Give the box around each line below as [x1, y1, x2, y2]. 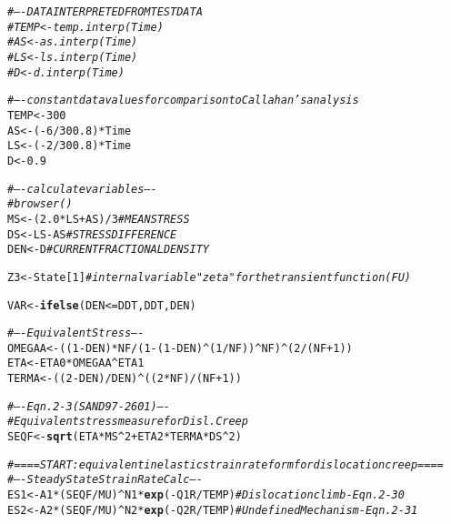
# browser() [7, 197, 73, 211]
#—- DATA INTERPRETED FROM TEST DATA [7, 5, 203, 18]
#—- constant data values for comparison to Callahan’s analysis [7, 94, 359, 107]
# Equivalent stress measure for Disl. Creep [7, 415, 248, 428]
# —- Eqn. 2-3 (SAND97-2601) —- [7, 399, 171, 413]
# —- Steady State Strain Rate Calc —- [7, 473, 203, 487]
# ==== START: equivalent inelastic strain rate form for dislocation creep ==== [7, 458, 444, 471]
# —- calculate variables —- [7, 182, 157, 196]
